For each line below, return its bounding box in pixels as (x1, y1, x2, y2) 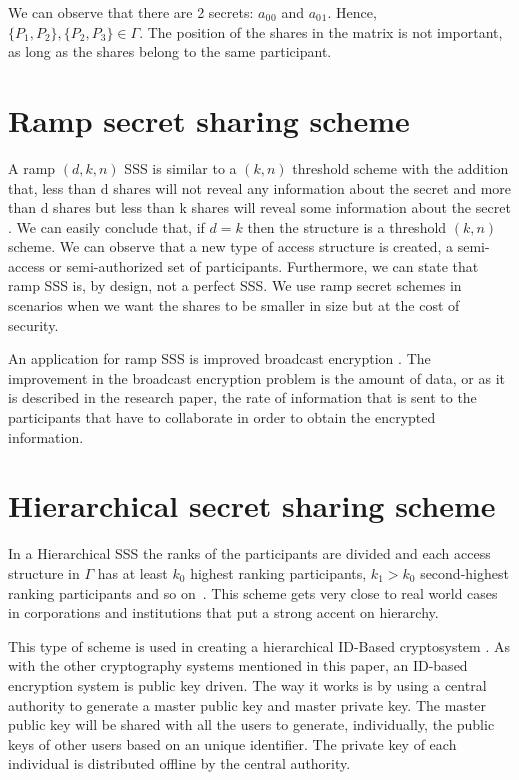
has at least (97, 562, 168, 583)
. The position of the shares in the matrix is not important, (139, 21, 503, 42)
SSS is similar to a (124, 157, 237, 178)
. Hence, (327, 2, 377, 22)
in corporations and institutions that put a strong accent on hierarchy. (8, 602, 439, 623)
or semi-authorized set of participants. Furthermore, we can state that (49, 255, 479, 276)
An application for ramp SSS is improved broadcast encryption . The (8, 348, 431, 369)
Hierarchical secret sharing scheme (8, 485, 496, 526)
